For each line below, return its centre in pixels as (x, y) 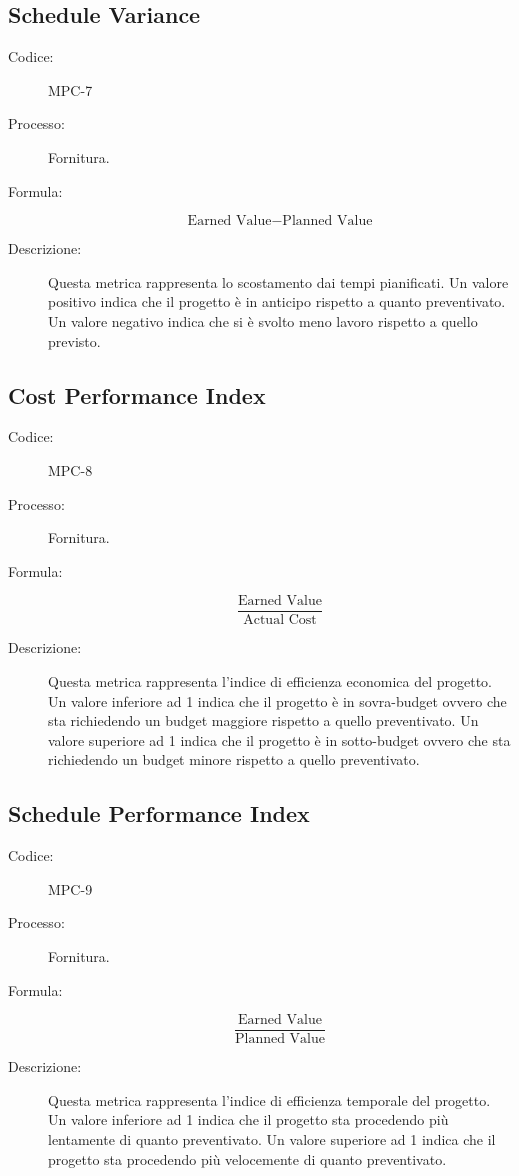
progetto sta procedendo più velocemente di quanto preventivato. (247, 1158)
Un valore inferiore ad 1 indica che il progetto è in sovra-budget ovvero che (277, 700)
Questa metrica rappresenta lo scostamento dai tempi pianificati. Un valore (278, 281)
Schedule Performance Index (159, 813)
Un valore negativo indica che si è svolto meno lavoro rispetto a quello (263, 320)
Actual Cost (280, 620)
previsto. (74, 340)
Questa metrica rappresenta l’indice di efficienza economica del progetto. (270, 680)
